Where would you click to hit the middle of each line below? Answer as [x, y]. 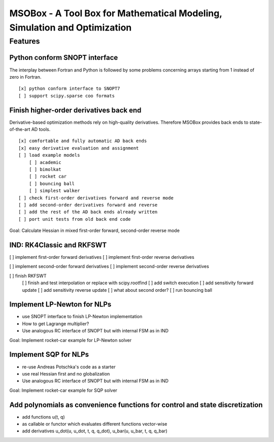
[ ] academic [45, 162]
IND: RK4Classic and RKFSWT [58, 245]
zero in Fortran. [25, 77]
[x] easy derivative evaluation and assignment [79, 148]
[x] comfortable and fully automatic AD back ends [83, 141]
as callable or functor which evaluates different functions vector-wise [95, 424]
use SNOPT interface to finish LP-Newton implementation [82, 317]
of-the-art [20, 129]
